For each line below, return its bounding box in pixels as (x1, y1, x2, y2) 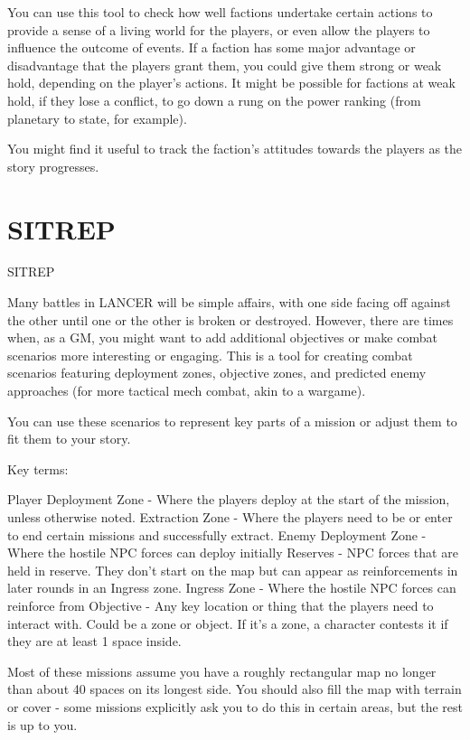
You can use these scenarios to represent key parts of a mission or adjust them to (7, 411, 457, 430)
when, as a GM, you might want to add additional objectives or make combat (7, 328, 437, 347)
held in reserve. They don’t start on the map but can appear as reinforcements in (7, 560, 458, 579)
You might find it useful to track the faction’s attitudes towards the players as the (7, 139, 463, 158)
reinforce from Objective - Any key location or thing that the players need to (7, 595, 434, 614)
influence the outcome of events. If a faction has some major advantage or (7, 38, 416, 57)
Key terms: (7, 459, 69, 478)
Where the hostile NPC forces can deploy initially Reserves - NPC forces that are (7, 543, 458, 562)
